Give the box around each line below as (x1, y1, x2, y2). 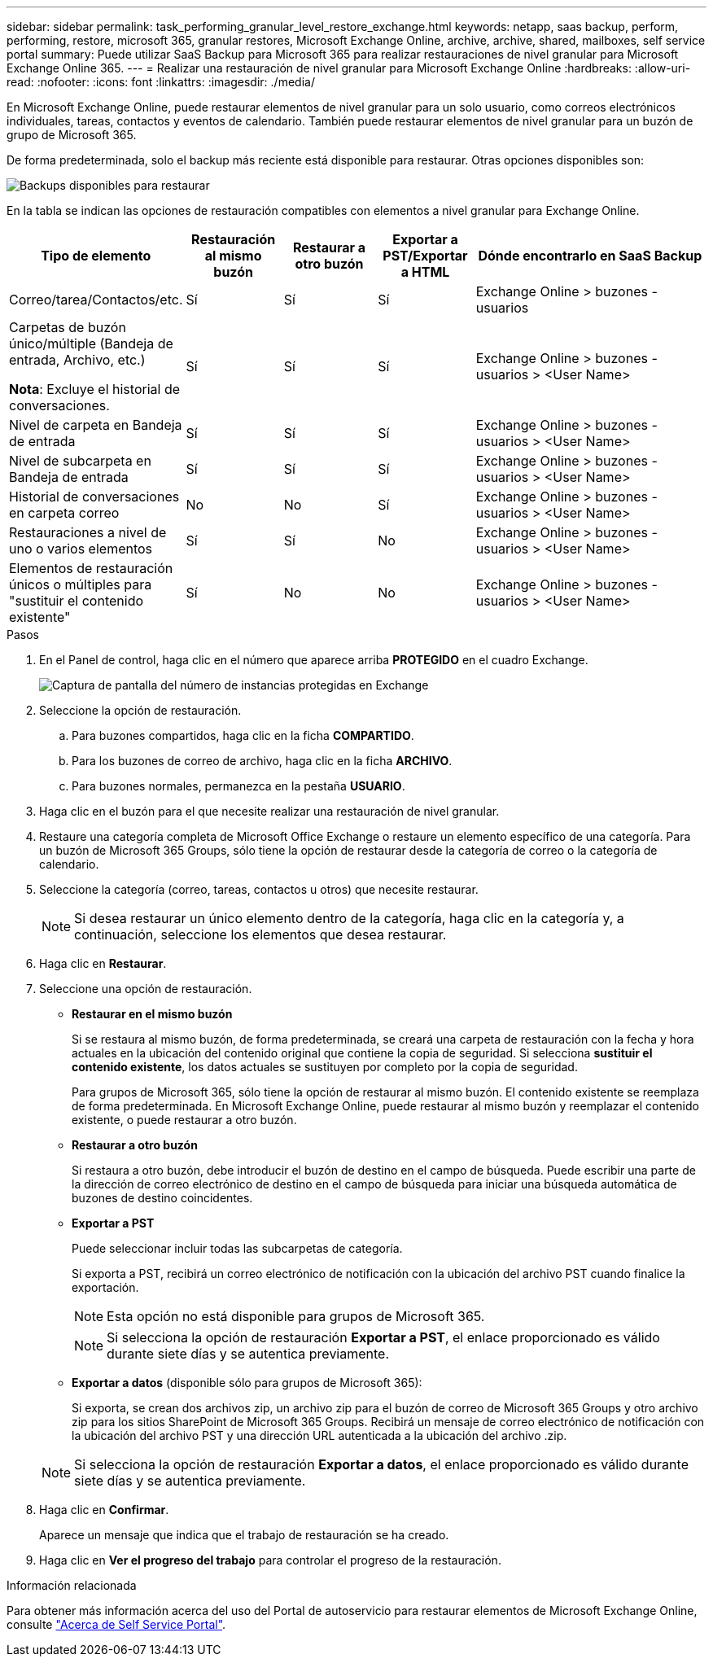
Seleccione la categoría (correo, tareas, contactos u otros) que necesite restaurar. (39, 882, 479, 896)
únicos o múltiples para (9, 576, 152, 593)
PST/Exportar (383, 247, 468, 264)
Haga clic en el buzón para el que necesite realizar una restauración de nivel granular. (39, 804, 500, 818)
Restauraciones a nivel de (9, 524, 167, 540)
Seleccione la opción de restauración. (39, 703, 242, 717)
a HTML (400, 264, 450, 280)
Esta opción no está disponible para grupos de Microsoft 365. (107, 1308, 485, 1324)
